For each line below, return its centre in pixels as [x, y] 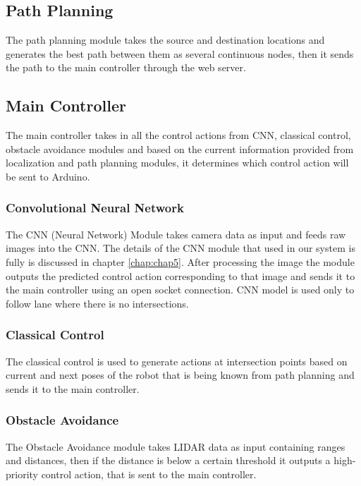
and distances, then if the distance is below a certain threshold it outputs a [168, 460]
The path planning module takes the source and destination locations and [165, 40]
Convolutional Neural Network [95, 208]
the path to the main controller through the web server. [126, 67]
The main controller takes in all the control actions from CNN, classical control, [178, 135]
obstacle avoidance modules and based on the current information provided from [180, 148]
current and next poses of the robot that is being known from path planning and [180, 375]
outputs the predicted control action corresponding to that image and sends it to [180, 275]
